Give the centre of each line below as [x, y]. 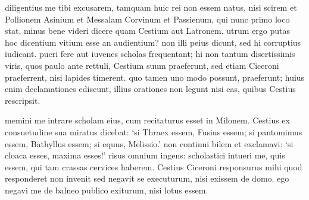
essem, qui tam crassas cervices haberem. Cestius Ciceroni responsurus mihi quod [154, 166]
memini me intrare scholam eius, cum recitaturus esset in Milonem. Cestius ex [147, 120]
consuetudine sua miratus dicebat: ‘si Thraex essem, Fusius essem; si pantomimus [154, 131]
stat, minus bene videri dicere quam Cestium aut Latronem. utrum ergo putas [148, 31]
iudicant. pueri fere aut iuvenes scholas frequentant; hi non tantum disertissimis [150, 54]
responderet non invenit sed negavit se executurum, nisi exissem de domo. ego [147, 178]
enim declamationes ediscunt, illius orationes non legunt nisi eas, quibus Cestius [150, 89]
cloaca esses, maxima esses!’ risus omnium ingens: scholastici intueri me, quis [145, 155]
